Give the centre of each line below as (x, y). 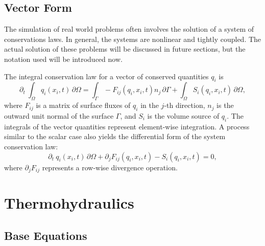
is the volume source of (183, 115)
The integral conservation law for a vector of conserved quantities (106, 76)
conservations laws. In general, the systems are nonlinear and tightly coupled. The (133, 39)
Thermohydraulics (69, 203)
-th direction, (185, 105)
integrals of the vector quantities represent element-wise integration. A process (127, 126)
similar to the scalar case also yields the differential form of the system (115, 136)
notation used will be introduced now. (63, 59)
